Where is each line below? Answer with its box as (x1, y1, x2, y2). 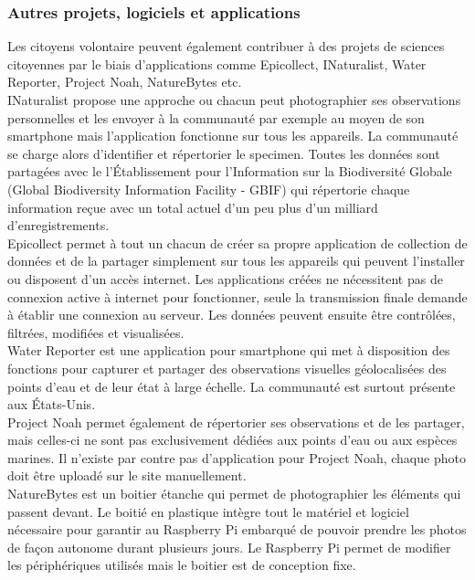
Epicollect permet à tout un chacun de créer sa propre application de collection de (7, 233, 468, 252)
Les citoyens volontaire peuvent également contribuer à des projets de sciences (7, 37, 445, 56)
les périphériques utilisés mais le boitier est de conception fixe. (7, 555, 356, 575)
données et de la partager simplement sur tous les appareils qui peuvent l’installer (7, 251, 465, 270)
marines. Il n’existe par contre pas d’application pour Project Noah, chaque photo (7, 448, 466, 467)
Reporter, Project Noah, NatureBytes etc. (7, 72, 242, 91)
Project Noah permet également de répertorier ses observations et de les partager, (7, 412, 465, 431)
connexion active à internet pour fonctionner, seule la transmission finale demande (7, 287, 468, 306)
